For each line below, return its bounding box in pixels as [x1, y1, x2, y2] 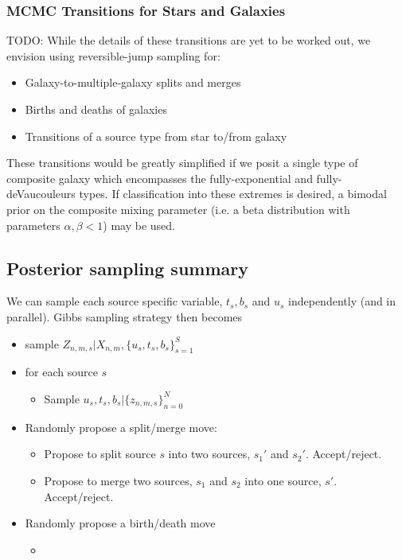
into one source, [244, 472, 322, 488]
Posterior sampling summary [6, 255, 248, 280]
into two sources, [168, 445, 251, 462]
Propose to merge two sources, [44, 472, 193, 488]
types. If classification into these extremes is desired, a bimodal [79, 185, 387, 202]
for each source [25, 364, 98, 380]
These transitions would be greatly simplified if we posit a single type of [6, 154, 358, 171]
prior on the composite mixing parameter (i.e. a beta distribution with [6, 200, 350, 217]
